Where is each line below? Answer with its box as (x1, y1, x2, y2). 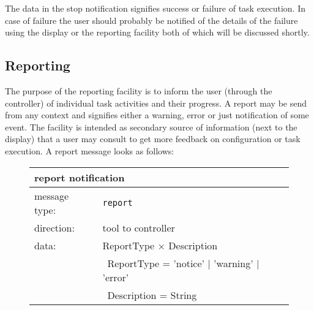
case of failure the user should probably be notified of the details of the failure (5, 13, 298, 26)
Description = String (107, 287, 197, 302)
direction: (34, 220, 75, 235)
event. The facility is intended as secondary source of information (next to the (5, 120, 297, 133)
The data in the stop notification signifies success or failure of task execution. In (5, 2, 305, 14)
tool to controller (102, 220, 175, 235)
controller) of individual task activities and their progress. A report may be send (5, 96, 307, 109)
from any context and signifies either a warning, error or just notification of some (5, 108, 309, 121)
